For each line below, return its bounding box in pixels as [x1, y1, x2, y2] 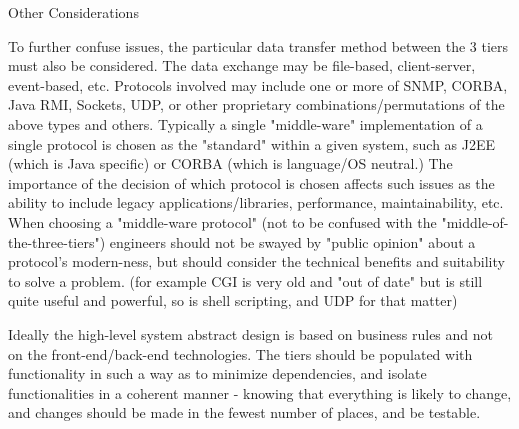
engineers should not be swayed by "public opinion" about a [109, 231, 476, 252]
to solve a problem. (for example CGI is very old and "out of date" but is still [8, 270, 483, 291]
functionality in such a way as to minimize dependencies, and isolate [8, 363, 427, 384]
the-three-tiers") [8, 231, 106, 252]
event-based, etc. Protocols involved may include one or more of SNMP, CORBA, [8, 74, 508, 95]
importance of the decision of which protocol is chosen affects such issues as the [8, 172, 495, 193]
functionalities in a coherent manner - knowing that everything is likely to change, [8, 382, 512, 403]
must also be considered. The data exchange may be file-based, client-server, [8, 55, 476, 76]
